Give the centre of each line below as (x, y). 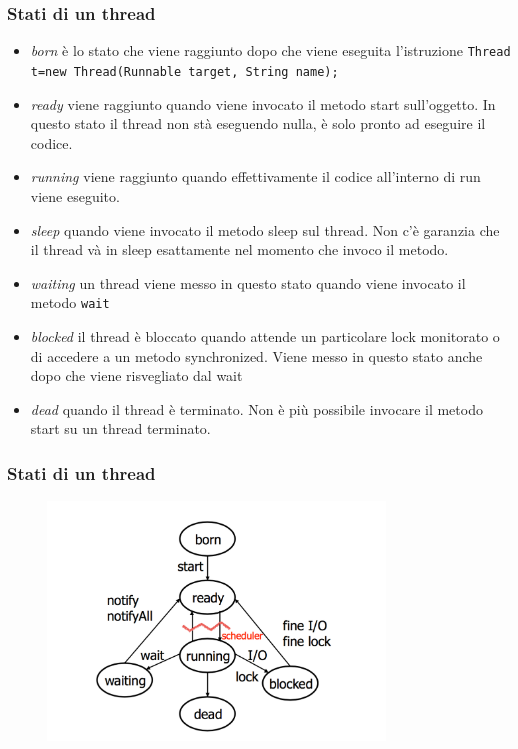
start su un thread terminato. (120, 428)
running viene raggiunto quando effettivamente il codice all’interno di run (255, 176)
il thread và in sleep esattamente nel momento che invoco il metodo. (239, 249)
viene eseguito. (75, 195)
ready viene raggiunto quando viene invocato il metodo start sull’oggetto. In (263, 103)
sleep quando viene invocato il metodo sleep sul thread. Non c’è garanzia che (265, 229)
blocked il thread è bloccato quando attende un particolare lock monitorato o (265, 335)
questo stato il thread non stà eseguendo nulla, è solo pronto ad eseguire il (258, 123)
